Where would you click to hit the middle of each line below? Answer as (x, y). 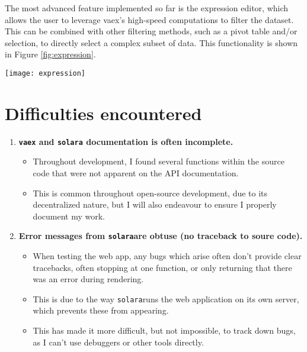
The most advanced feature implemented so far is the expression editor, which (147, 8)
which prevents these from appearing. (101, 310)
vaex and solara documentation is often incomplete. (126, 141)
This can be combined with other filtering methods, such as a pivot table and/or (151, 31)
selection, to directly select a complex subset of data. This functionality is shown (151, 42)
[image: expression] (45, 73)
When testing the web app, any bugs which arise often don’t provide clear (167, 256)
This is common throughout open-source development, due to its (150, 193)
